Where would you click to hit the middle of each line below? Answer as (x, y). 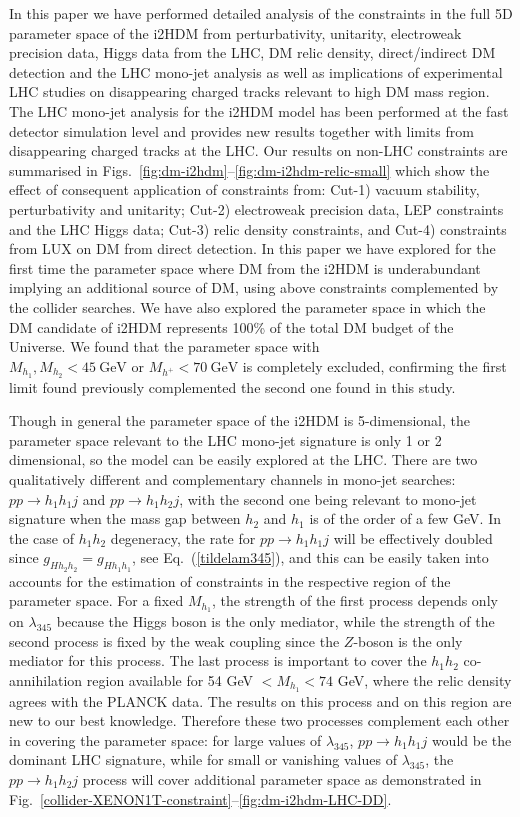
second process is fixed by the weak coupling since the (174, 640)
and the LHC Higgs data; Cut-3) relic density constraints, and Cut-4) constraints (258, 228)
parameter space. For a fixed (96, 600)
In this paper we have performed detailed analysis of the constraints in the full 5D (261, 13)
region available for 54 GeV (170, 679)
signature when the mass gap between (125, 518)
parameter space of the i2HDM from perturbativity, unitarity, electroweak (235, 32)
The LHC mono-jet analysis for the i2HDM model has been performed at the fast (259, 110)
